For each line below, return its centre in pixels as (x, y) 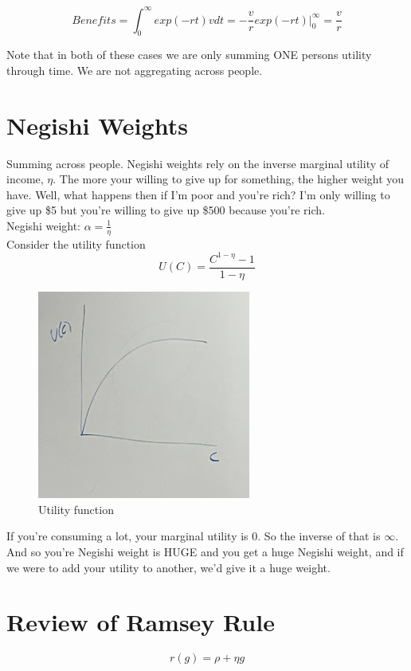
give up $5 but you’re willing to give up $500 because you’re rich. (166, 210)
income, (25, 179)
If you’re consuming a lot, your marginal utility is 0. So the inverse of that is (194, 536)
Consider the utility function (76, 243)
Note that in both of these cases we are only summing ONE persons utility (189, 55)
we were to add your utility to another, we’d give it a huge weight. (168, 567)
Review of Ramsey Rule (141, 622)
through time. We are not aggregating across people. (135, 70)
